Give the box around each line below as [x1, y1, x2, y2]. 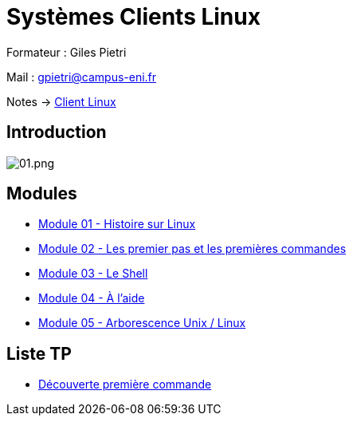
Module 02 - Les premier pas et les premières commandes [38, 242, 347, 256]
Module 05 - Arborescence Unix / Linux [38, 316, 246, 330]
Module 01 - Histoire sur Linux [38, 217, 196, 231]
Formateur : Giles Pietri [6, 45, 127, 59]
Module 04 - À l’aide [38, 291, 145, 306]
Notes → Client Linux [6, 94, 116, 108]
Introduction [6, 122, 107, 143]
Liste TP [6, 343, 72, 364]
